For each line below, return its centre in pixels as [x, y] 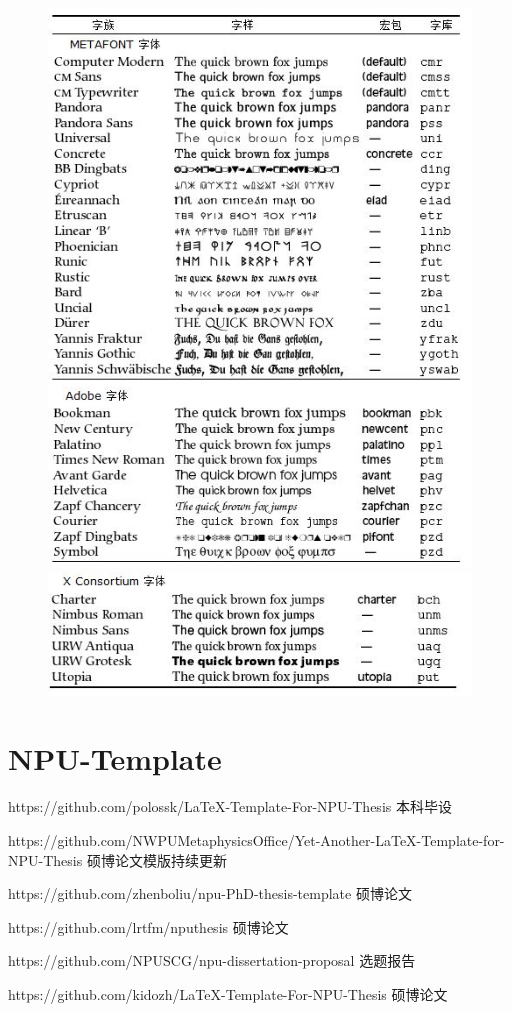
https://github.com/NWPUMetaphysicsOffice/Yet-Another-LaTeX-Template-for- [256, 839]
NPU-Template [115, 758]
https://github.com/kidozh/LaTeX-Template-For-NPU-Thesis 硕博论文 [228, 993]
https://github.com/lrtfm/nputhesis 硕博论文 [148, 926]
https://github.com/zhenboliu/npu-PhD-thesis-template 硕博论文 [210, 893]
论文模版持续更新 [170, 859]
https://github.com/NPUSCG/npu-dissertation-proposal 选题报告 [212, 960]
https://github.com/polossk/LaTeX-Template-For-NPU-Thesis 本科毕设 [230, 806]
